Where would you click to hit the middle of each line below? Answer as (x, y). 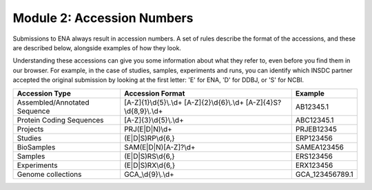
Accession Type (44, 93)
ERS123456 (314, 156)
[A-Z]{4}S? (263, 102)
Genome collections (49, 174)
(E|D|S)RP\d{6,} (149, 138)
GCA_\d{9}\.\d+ (149, 174)
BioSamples (36, 147)
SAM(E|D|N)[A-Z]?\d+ (160, 147)
